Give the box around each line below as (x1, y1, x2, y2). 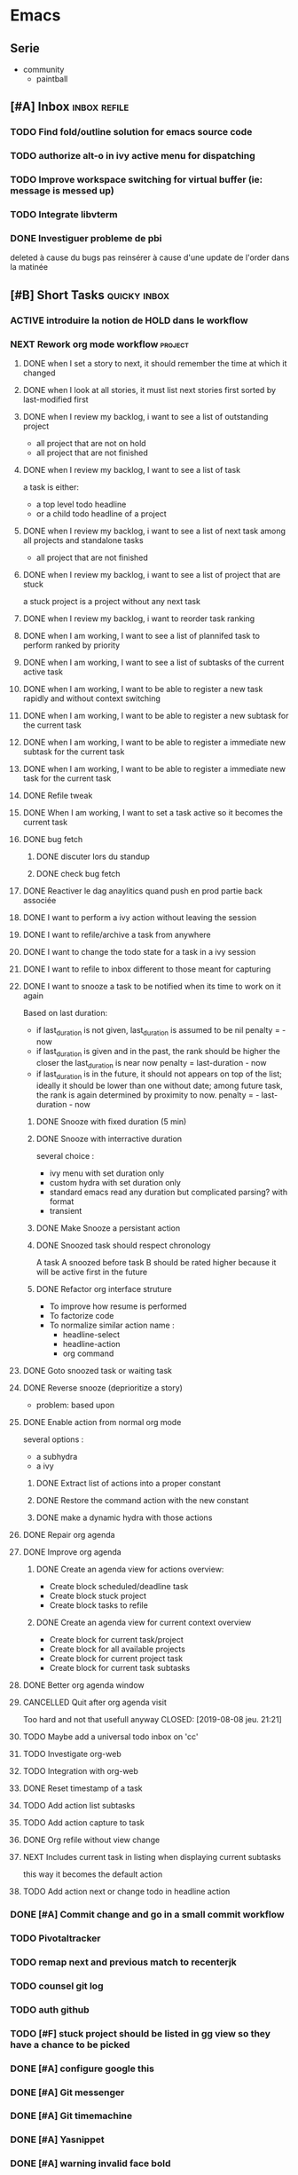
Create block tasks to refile (49, 1600, 149, 1611)
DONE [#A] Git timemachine (10, 2109, 133, 2122)
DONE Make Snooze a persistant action (35, 1223, 181, 1233)
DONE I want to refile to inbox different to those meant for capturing (22, 964, 271, 974)
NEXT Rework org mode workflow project (10, 338, 190, 351)
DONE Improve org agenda (22, 1547, 122, 1557)
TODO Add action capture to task (22, 1817, 145, 1828)
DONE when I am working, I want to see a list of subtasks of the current (22, 657, 285, 667)
